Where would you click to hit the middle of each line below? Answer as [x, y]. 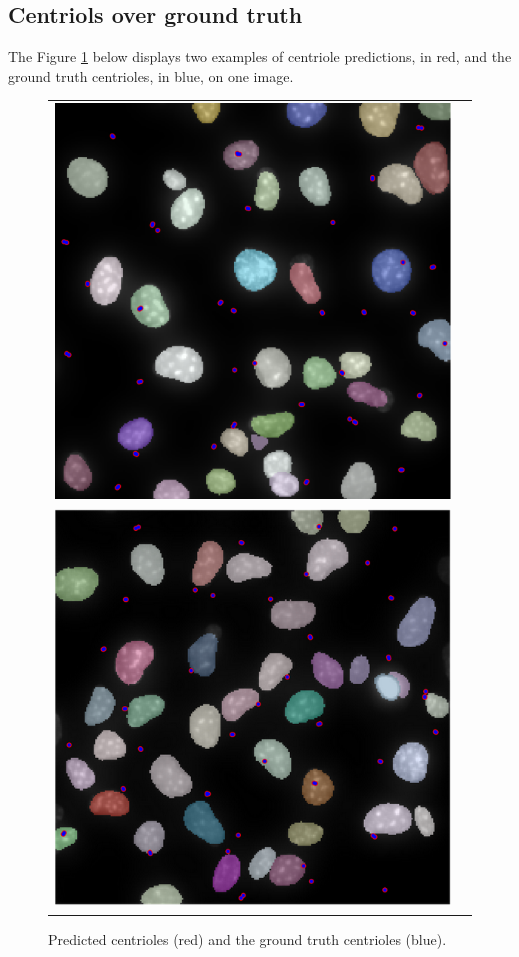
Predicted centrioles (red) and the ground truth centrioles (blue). [247, 938]
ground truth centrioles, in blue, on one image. [151, 75]
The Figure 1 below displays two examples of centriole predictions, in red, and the [260, 56]
